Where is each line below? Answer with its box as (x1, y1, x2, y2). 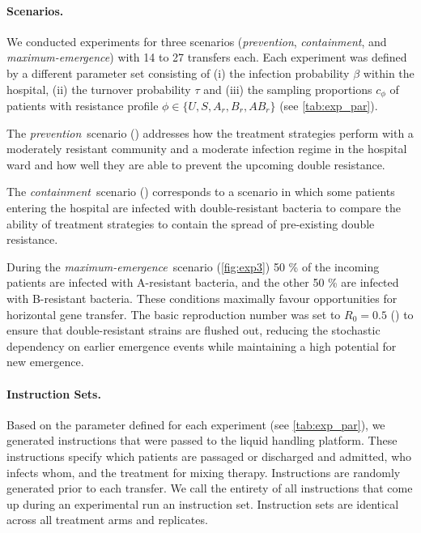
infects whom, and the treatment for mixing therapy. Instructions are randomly (6, 463, 401, 480)
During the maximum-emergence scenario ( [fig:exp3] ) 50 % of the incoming (6, 258, 380, 275)
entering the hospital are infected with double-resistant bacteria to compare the (6, 199, 401, 215)
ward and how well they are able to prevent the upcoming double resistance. (6, 156, 385, 173)
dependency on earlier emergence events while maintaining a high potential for (6, 337, 397, 354)
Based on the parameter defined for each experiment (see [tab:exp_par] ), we (6, 416, 385, 433)
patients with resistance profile (6, 97, 159, 114)
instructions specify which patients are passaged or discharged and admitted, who (6, 447, 412, 464)
